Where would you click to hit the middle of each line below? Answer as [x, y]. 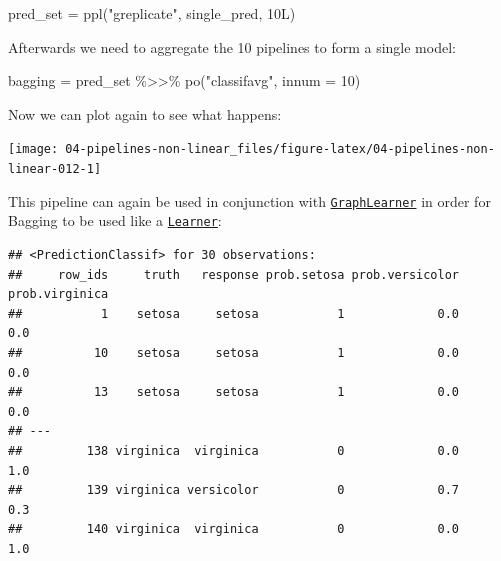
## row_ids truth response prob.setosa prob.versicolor [234, 274]
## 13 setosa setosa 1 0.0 [234, 392]
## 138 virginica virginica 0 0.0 [234, 450]
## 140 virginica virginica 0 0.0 [234, 529]
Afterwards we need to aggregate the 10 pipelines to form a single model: [232, 46]
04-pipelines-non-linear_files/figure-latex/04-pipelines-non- [280, 149]
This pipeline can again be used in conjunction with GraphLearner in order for [249, 200]
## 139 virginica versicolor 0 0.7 [234, 490]
